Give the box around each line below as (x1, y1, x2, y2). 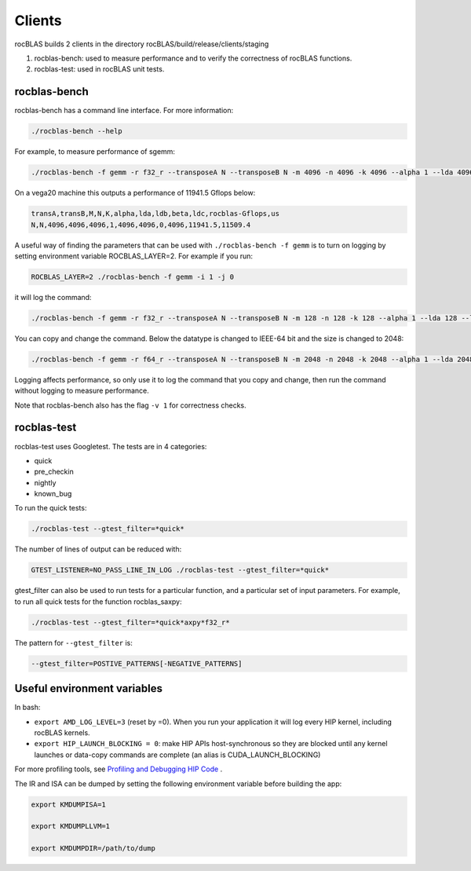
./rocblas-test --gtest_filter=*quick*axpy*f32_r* (31, 617, 231, 627)
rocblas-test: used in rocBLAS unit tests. (34, 64, 165, 74)
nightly (34, 478, 57, 487)
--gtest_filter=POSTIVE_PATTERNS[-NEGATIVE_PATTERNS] (31, 659, 243, 668)
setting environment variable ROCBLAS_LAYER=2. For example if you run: (14, 251, 254, 261)
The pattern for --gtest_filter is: (14, 638, 133, 647)
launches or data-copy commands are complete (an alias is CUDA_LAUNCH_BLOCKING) (34, 750, 321, 759)
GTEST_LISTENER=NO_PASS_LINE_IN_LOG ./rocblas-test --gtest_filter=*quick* (31, 565, 330, 575)
